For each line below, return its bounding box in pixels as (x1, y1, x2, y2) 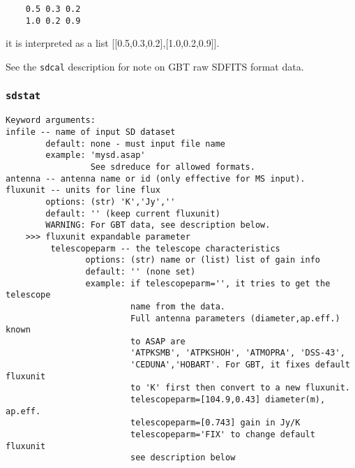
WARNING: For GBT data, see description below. (45, 220, 271, 231)
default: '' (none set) (85, 266, 196, 277)
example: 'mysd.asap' (45, 150, 146, 161)
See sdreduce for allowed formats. (90, 161, 255, 172)
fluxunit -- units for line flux (6, 185, 160, 196)
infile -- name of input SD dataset (6, 127, 176, 137)
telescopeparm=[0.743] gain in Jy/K (130, 418, 301, 428)
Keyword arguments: (6, 115, 96, 126)
